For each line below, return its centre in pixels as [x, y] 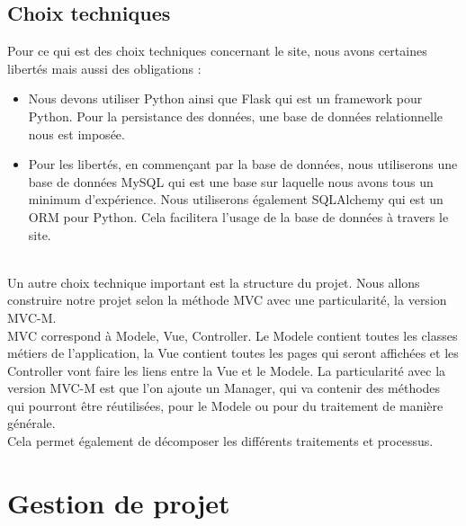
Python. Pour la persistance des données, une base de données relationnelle [236, 116]
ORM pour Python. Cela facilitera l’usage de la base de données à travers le [238, 216]
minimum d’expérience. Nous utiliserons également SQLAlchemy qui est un [236, 199]
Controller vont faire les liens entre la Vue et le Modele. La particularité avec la [227, 370]
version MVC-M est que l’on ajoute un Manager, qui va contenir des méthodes [224, 388]
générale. [31, 423]
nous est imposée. [76, 134]
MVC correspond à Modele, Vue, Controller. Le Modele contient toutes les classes [233, 335]
